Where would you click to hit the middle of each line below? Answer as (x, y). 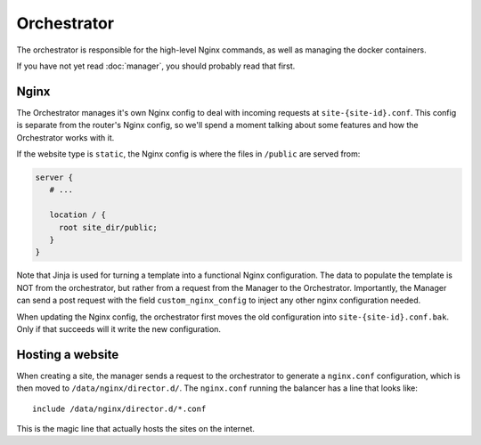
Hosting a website (68, 355)
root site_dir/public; (108, 227)
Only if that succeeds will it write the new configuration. (119, 328)
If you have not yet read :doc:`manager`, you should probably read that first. (156, 66)
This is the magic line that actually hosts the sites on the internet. (136, 428)
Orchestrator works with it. (65, 137)
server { (54, 178)
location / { (78, 215)
